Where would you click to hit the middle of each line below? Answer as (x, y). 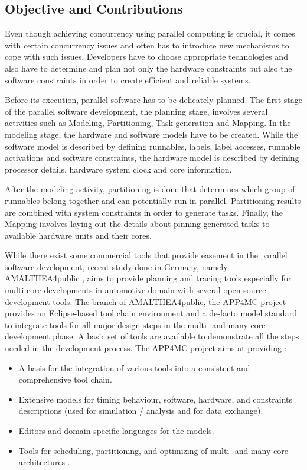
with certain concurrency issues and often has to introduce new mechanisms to (147, 45)
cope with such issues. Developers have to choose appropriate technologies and (146, 56)
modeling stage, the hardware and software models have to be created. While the (151, 134)
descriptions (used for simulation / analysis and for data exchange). (141, 411)
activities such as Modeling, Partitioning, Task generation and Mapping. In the (148, 123)
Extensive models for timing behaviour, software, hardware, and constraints (156, 399)
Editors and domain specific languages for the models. (116, 431)
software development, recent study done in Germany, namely (116, 266)
